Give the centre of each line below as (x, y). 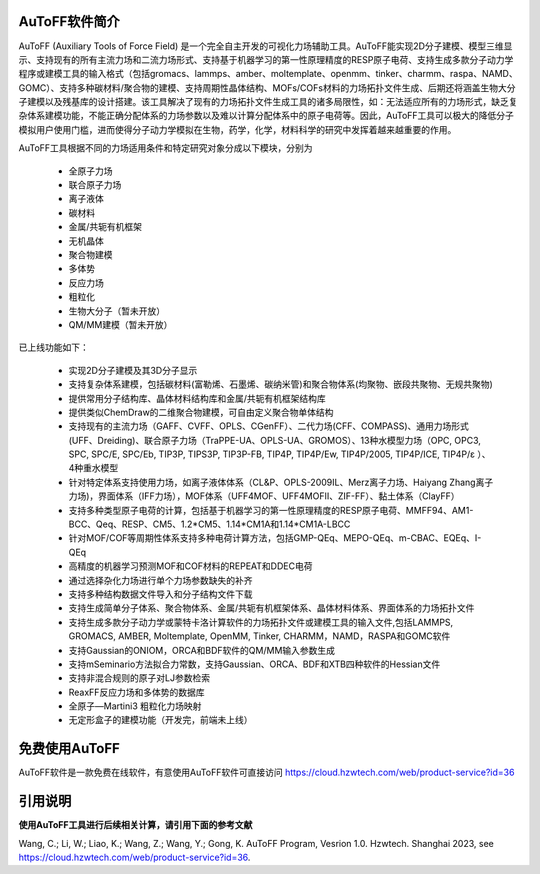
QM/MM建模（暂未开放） (120, 324)
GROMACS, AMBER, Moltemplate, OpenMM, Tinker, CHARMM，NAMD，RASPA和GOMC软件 (259, 636)
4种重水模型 (93, 468)
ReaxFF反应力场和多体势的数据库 (136, 692)
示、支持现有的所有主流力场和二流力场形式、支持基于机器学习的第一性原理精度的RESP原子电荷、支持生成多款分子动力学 (266, 59)
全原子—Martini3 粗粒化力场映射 (135, 706)
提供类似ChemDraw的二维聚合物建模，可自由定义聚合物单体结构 (201, 412)
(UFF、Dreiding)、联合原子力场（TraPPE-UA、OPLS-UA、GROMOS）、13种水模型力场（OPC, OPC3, (275, 440)
